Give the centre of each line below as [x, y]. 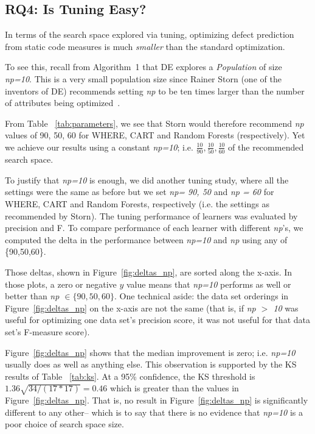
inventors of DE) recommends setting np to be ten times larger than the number [155, 91]
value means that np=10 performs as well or [209, 284]
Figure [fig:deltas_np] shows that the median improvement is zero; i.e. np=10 [150, 352]
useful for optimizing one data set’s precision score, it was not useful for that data [157, 320]
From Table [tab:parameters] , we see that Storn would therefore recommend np [154, 123]
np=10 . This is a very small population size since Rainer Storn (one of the [143, 78]
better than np [32, 296]
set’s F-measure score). [47, 331]
